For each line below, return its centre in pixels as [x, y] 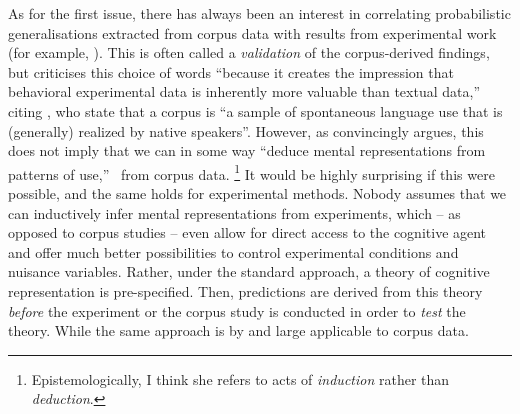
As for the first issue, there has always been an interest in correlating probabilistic [259, 13]
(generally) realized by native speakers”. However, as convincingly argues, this [246, 130]
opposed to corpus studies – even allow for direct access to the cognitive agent [247, 232]
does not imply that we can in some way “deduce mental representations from [247, 150]
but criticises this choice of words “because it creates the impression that [231, 71]
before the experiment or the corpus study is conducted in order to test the [237, 310]
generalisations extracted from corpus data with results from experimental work [252, 32]
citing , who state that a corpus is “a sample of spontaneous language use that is [255, 110]
